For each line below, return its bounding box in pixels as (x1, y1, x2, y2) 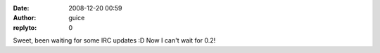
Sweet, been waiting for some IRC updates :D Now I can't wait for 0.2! (13, 36, 216, 45)
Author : (13, 14, 37, 22)
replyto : (13, 23, 37, 31)
